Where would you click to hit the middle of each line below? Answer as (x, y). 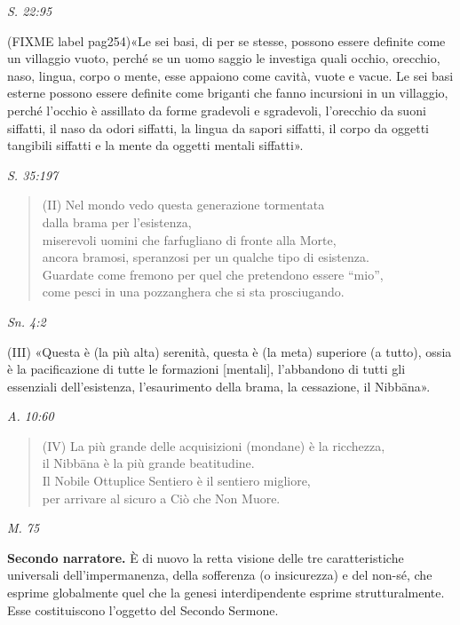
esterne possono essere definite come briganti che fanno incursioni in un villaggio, (228, 93)
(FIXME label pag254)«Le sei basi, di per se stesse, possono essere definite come (226, 40)
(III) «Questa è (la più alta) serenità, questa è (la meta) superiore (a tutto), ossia (230, 351)
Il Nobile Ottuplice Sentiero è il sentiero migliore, (176, 481)
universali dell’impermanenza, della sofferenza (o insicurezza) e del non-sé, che (220, 575)
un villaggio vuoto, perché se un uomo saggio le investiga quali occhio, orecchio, (224, 58)
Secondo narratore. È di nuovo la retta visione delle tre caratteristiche (206, 557)
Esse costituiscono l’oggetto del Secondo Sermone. (143, 609)
